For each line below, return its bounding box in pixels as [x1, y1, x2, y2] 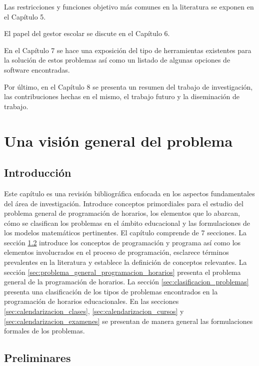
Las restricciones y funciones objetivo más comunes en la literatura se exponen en [4, 2, 254, 12]
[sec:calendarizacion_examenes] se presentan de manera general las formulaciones [4, 315, 253, 326]
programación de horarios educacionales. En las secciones [4, 296, 179, 306]
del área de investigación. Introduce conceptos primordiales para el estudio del [4, 198, 243, 208]
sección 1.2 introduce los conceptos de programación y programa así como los [4, 237, 241, 247]
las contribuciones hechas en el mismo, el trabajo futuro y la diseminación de [4, 91, 240, 102]
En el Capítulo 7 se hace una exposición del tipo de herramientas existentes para [4, 45, 251, 55]
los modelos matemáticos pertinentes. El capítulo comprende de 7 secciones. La [4, 227, 247, 238]
